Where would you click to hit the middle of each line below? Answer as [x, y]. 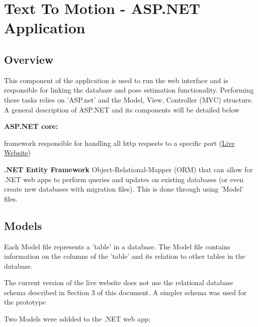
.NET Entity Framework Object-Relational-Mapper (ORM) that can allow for [129, 169]
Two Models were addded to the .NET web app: [77, 319]
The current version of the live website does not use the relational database [119, 282]
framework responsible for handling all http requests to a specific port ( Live [120, 143]
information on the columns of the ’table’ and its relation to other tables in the [125, 256]
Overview [29, 59]
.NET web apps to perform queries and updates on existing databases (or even [124, 179]
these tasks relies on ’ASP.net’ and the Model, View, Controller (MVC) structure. [129, 99]
